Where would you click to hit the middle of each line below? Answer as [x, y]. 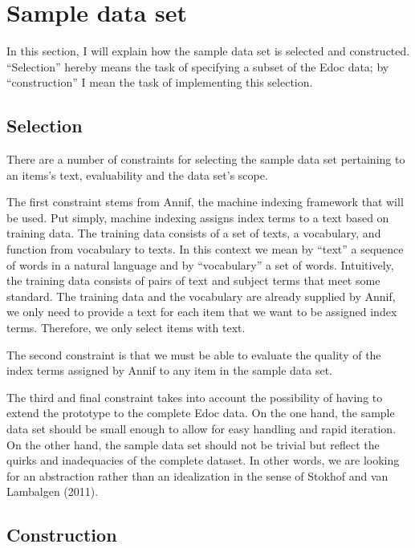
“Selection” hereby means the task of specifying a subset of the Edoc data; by [198, 66]
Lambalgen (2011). [53, 491]
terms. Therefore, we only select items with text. [126, 328]
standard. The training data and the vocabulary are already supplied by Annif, [201, 296]
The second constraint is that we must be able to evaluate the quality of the [194, 354]
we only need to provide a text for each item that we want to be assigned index [202, 312]
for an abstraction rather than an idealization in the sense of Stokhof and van [197, 475]
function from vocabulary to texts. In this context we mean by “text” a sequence [205, 249]
